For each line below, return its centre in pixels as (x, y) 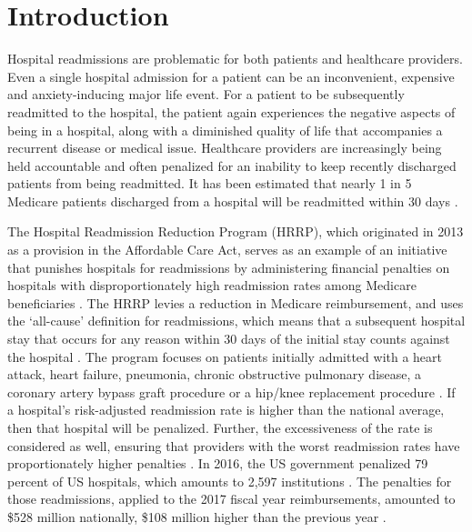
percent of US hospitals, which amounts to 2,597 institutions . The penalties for (230, 481)
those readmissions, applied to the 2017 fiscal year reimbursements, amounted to (231, 499)
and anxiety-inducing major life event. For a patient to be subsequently (206, 94)
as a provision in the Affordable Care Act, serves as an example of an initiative (227, 250)
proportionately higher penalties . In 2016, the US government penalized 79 (218, 463)
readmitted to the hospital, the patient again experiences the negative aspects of (231, 111)
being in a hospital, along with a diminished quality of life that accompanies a (225, 130)
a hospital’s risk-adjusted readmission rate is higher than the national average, (226, 410)
